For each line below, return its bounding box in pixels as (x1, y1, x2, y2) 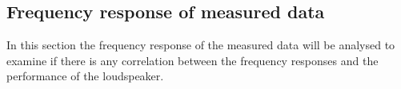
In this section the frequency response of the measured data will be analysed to (6, 37, 395, 53)
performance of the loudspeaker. (6, 68, 164, 84)
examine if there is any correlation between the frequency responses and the (6, 52, 379, 68)
